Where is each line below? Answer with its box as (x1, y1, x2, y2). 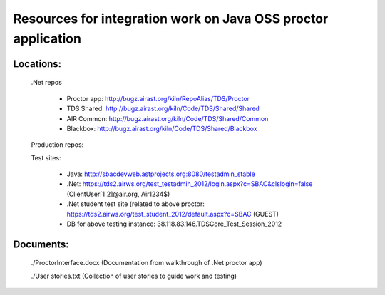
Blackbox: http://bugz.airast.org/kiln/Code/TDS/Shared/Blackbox (66, 124, 257, 133)
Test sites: (31, 153, 61, 162)
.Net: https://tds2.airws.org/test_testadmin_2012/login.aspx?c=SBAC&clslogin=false (66, 180, 313, 188)
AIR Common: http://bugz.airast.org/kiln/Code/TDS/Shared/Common (66, 114, 269, 123)
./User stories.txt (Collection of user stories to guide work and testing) (31, 271, 237, 280)
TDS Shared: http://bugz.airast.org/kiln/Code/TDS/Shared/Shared (66, 104, 260, 113)
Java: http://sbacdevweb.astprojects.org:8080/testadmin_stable (66, 170, 256, 178)
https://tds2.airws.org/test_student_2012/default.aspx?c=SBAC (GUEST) (66, 209, 279, 218)
